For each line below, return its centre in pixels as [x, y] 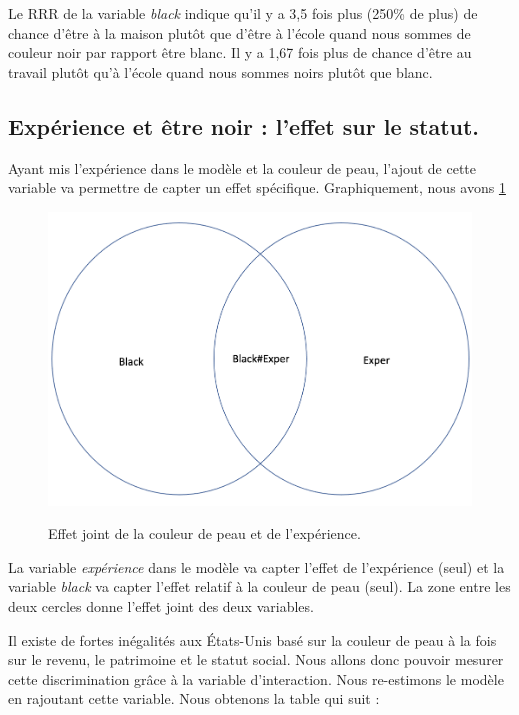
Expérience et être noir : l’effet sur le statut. [244, 125]
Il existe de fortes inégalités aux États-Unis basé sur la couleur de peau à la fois [252, 639]
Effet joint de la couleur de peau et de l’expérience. [204, 533]
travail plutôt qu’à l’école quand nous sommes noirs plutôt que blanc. [220, 71]
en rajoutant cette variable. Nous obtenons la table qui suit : [194, 698]
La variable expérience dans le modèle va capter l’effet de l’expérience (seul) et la [256, 566]
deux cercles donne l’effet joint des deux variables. [161, 605]
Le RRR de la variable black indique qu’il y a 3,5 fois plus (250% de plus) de [243, 13]
